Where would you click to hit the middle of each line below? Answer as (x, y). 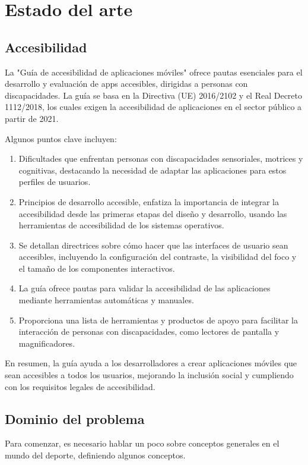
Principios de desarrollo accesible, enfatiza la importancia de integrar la (149, 201)
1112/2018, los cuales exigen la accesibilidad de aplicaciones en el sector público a (153, 107)
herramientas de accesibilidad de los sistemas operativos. (121, 225)
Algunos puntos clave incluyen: (61, 138)
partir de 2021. (32, 118)
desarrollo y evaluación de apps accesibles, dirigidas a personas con (126, 84)
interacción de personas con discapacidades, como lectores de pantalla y (149, 332)
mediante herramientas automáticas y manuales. (106, 300)
